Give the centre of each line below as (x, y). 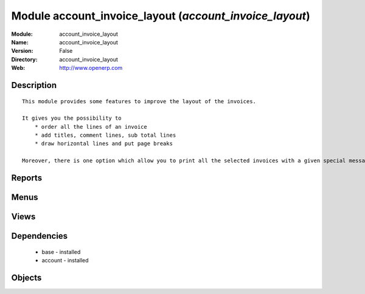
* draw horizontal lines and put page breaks (104, 144)
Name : (20, 42)
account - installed (65, 261)
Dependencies (40, 236)
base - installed (61, 251)
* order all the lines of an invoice (91, 127)
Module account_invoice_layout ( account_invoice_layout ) (161, 16)
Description (34, 85)
